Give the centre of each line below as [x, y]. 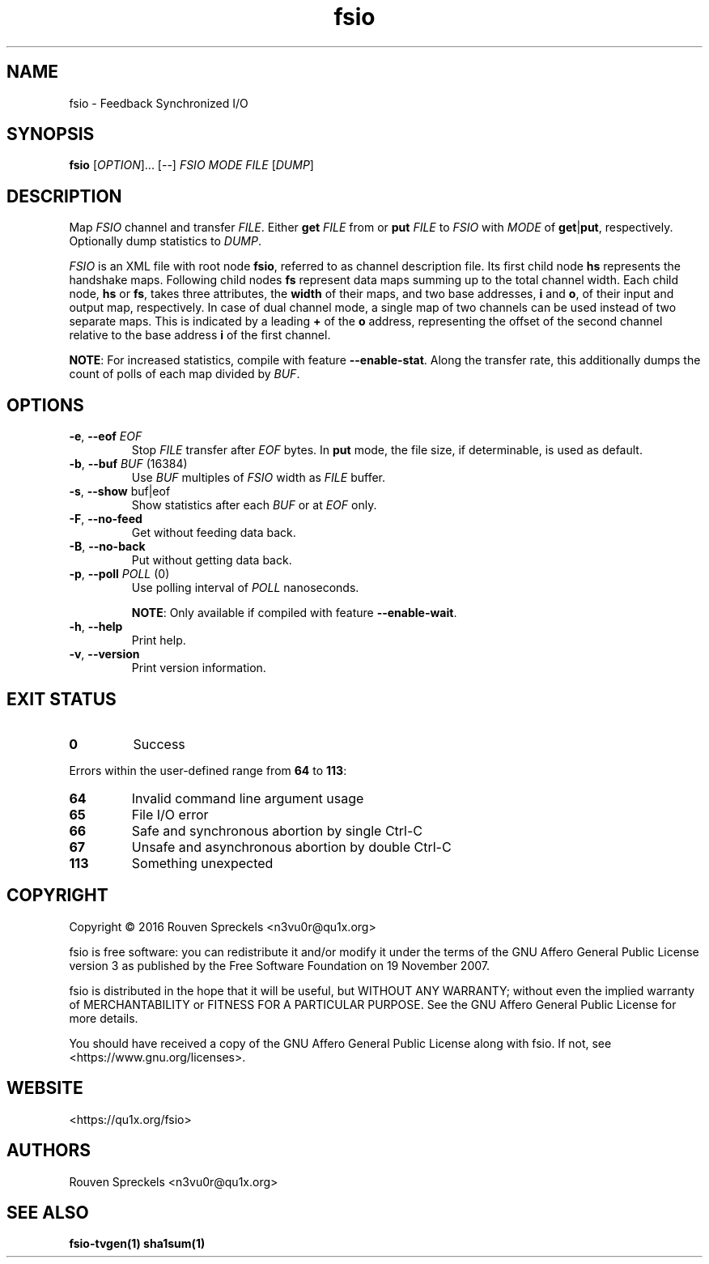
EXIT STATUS [62, 699]
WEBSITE [45, 1088]
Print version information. [199, 668]
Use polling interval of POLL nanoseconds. [245, 588]
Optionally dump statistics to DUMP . [165, 241]
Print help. [159, 641]
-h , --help [96, 627]
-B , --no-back [107, 547]
